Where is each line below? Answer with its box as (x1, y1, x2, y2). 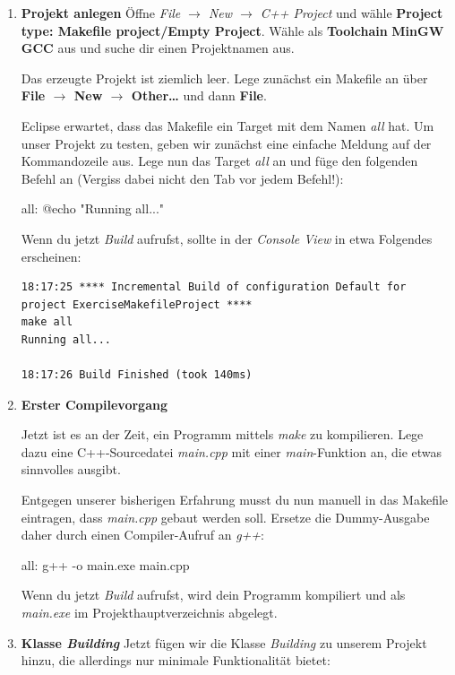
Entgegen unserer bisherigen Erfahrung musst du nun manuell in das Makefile (21, 490, 449, 509)
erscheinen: (21, 247, 82, 265)
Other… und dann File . (131, 86, 267, 105)
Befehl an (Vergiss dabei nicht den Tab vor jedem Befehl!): (21, 169, 344, 187)
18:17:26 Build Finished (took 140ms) (21, 368, 253, 382)
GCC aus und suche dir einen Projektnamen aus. (21, 39, 295, 57)
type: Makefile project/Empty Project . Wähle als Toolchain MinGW (21, 21, 444, 39)
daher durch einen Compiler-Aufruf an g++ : (21, 525, 264, 544)
